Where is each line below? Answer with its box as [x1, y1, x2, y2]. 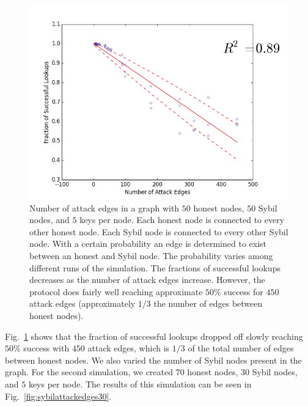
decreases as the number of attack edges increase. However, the [29, 273, 265, 286]
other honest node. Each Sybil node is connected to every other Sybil [29, 225, 288, 238]
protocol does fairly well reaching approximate [29, 285, 203, 298]
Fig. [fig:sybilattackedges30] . [5, 389, 112, 402]
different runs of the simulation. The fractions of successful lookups [29, 261, 280, 274]
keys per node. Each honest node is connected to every [79, 213, 285, 226]
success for [224, 285, 263, 298]
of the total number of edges [188, 342, 294, 354]
